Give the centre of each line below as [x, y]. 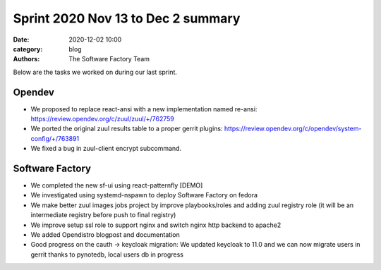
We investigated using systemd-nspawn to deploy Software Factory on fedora [144, 195]
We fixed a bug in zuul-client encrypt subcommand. [106, 149]
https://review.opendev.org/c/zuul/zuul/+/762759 [102, 119]
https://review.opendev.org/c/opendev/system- [293, 129]
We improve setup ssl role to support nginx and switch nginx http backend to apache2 [156, 225]
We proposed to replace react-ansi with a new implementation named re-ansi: [144, 109]
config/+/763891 [55, 138]
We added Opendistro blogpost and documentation [105, 235]
